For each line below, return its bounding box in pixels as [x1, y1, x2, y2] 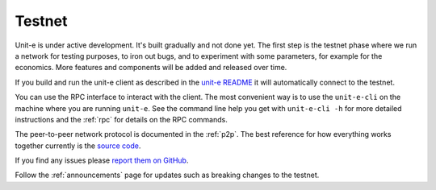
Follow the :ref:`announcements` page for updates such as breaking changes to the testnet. [15, 170, 320, 180]
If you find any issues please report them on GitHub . [15, 155, 189, 165]
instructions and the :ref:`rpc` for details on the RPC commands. [15, 114, 228, 124]
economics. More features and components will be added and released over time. [15, 63, 287, 72]
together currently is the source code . [15, 141, 141, 151]
